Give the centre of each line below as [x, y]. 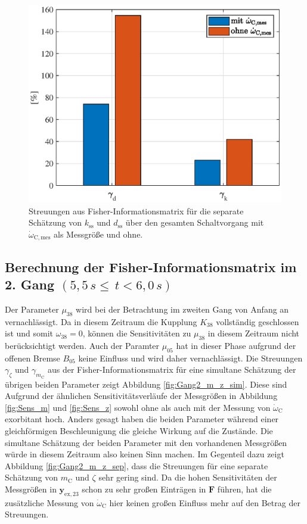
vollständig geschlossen [258, 321]
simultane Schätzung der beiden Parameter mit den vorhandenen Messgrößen [146, 442]
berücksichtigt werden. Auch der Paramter [82, 346]
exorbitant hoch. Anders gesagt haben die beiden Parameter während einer [142, 419]
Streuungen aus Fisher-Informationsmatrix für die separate [136, 210]
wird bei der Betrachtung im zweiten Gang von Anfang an [182, 309]
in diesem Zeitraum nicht [254, 333]
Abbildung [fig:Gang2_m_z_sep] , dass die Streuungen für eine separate [137, 465]
